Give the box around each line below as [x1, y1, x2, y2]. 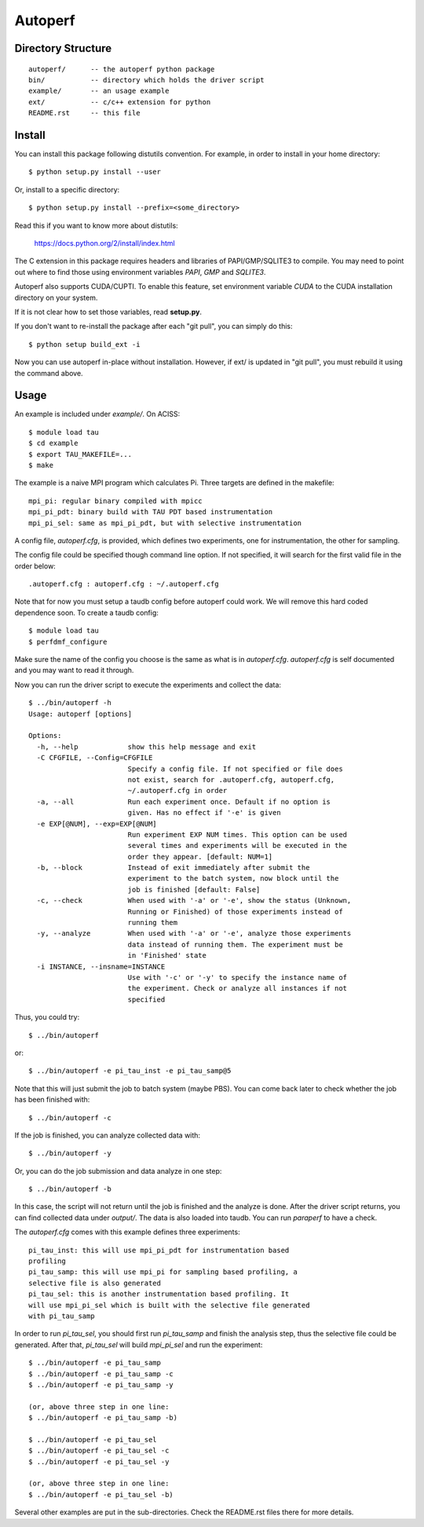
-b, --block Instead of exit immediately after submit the [36, 864, 310, 872]
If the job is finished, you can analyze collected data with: [14, 1131, 200, 1140]
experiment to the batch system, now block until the [127, 874, 339, 883]
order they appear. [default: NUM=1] [127, 852, 273, 861]
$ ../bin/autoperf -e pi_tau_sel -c [28, 1446, 170, 1456]
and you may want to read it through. [14, 666, 134, 675]
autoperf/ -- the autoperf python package [28, 64, 215, 74]
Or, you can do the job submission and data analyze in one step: [14, 1166, 222, 1175]
